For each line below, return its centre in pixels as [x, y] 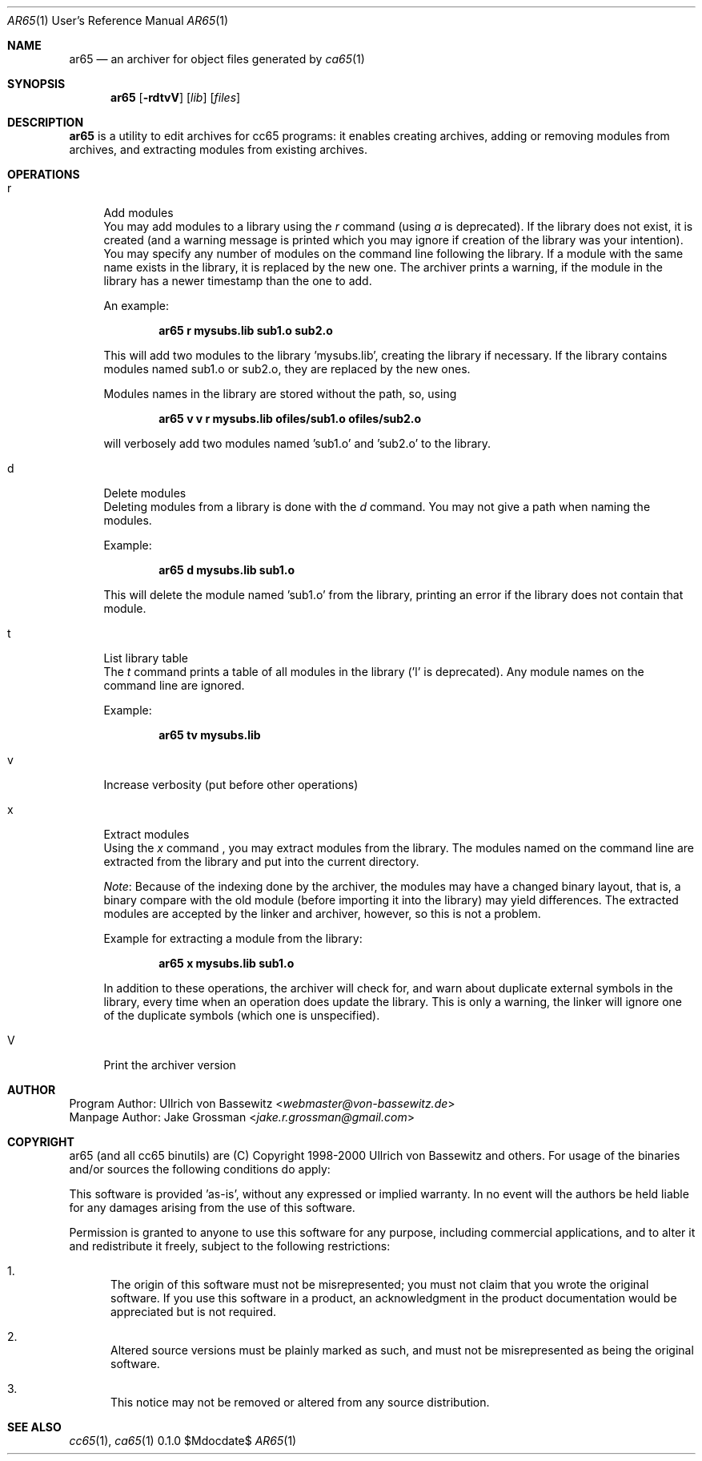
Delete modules [145, 493]
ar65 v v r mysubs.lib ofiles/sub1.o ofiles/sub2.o [290, 419]
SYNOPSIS [36, 84]
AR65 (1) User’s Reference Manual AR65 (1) [118, 20]
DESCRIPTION [46, 122]
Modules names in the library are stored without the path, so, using [280, 394]
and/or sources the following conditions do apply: [200, 1169]
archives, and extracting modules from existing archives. [218, 149]
